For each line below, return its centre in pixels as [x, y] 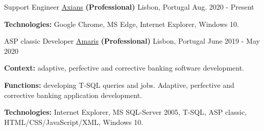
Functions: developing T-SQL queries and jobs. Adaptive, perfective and [119, 85]
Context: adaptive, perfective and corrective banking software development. [124, 68]
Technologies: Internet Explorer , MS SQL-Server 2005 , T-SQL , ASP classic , [126, 112]
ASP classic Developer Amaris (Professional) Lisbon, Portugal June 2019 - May [132, 41]
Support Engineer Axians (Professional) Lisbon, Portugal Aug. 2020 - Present [129, 7]
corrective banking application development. [73, 95]
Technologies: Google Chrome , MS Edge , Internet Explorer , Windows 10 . [122, 24]
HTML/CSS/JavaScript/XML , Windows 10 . [74, 122]
